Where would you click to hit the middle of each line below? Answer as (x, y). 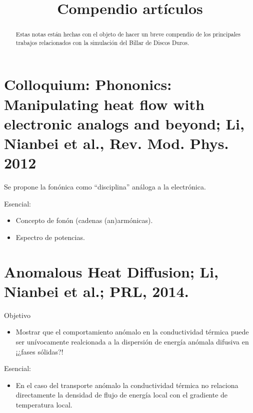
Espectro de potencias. (50, 237)
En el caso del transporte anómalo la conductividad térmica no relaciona (127, 385)
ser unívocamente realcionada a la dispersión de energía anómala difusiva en (132, 342)
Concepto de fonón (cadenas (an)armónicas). (84, 220)
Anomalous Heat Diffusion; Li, (111, 271)
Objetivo (17, 315)
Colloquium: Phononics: (88, 84)
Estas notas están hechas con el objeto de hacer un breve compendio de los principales (128, 34)
